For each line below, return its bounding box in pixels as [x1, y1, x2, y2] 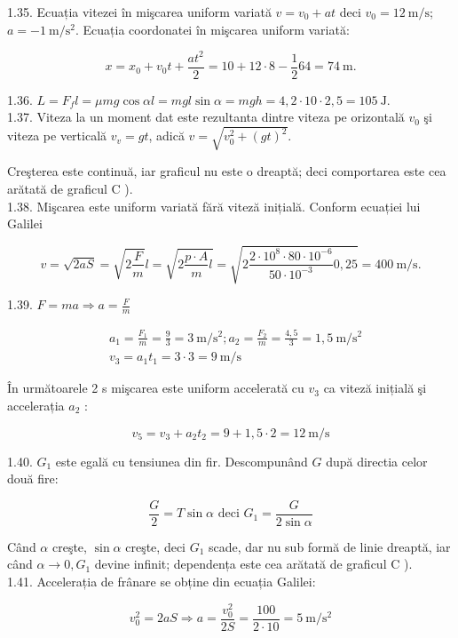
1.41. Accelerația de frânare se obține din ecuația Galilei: [7, 572, 316, 591]
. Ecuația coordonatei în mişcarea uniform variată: [75, 20, 350, 38]
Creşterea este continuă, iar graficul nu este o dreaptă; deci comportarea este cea [7, 162, 446, 180]
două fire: [7, 469, 59, 488]
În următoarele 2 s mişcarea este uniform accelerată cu [7, 379, 304, 397]
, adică [148, 126, 185, 145]
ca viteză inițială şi [323, 379, 427, 397]
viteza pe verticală [7, 126, 107, 145]
